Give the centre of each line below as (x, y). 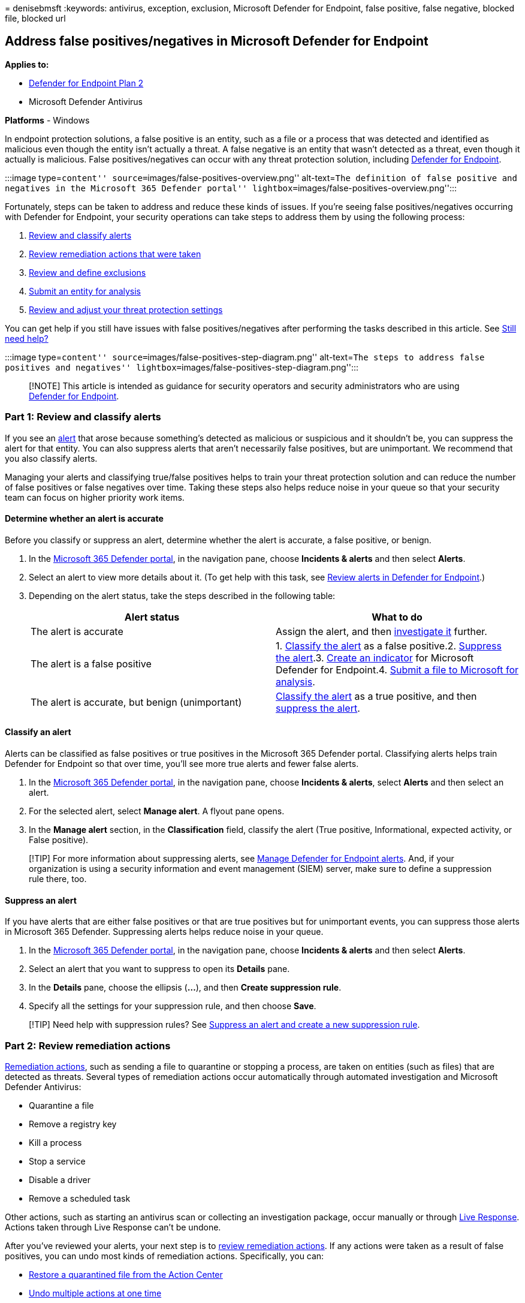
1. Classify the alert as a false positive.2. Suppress (389, 646)
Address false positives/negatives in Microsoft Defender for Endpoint (217, 41)
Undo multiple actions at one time (95, 1293)
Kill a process (55, 1143)
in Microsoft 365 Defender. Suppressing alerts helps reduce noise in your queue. (164, 932)
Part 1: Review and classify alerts (83, 417)
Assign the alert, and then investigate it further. (381, 631)
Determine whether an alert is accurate (84, 519)
